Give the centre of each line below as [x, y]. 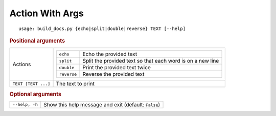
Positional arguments [37, 41]
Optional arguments [35, 94]
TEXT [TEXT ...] [31, 84]
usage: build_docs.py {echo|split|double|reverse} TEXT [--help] [102, 28]
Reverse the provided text [113, 74]
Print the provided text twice [117, 68]
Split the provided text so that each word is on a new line [151, 61]
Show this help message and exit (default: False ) [102, 104]
